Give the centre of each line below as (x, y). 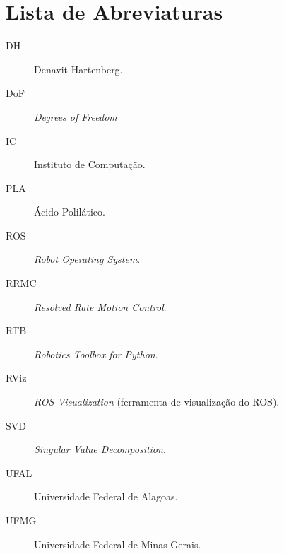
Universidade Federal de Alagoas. (106, 496)
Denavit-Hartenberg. (78, 69)
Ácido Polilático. (70, 212)
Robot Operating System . (87, 259)
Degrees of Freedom (76, 116)
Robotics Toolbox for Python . (96, 354)
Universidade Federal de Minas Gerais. (118, 544)
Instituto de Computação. (90, 164)
